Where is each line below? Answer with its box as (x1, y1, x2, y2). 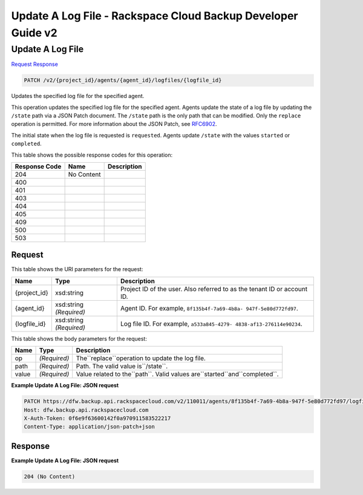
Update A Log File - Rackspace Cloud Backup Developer (11, 9, 298, 22)
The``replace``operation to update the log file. (76, 354, 206, 362)
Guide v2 (11, 26, 57, 39)
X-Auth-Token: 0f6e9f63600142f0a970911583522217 (24, 415, 171, 422)
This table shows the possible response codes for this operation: (11, 151, 173, 159)
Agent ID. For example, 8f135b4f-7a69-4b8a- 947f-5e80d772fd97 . (120, 304, 299, 312)
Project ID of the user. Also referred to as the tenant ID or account (120, 284, 308, 293)
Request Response (11, 61, 59, 68)
